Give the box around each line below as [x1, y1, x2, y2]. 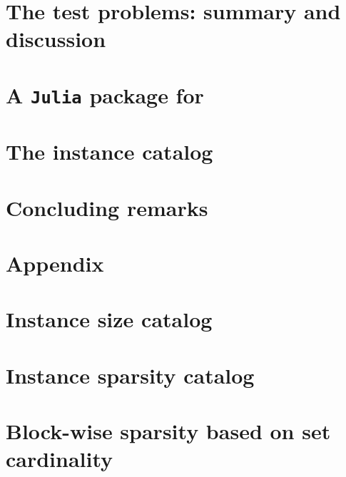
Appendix [6, 249, 104, 277]
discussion [6, 24, 106, 53]
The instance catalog [6, 137, 213, 166]
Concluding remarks [6, 193, 208, 222]
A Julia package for [6, 80, 204, 109]
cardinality [6, 444, 113, 473]
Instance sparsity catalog [6, 360, 255, 389]
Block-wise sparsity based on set [6, 416, 331, 446]
